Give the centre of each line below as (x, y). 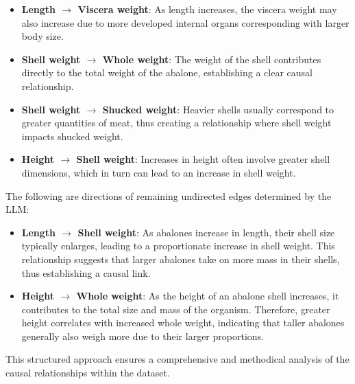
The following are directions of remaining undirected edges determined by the (169, 195)
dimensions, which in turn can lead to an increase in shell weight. (159, 172)
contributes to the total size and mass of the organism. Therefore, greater (176, 309)
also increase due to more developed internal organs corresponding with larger (185, 22)
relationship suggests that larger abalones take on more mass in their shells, (181, 259)
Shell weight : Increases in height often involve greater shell (203, 159)
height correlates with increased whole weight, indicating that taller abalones (183, 323)
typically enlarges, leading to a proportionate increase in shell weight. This (178, 246)
